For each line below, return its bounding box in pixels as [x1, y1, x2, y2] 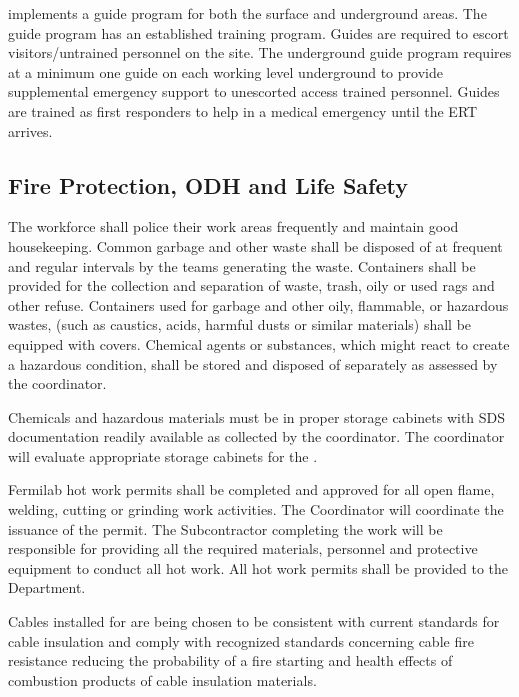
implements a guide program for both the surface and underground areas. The [8, 3, 487, 23]
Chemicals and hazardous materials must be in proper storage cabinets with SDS [8, 406, 506, 427]
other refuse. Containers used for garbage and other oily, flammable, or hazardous [8, 294, 509, 315]
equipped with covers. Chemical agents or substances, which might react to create [8, 333, 510, 354]
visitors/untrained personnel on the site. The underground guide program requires [8, 42, 512, 63]
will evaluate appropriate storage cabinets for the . [8, 445, 318, 466]
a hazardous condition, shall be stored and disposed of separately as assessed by [8, 353, 498, 374]
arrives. [8, 120, 53, 141]
